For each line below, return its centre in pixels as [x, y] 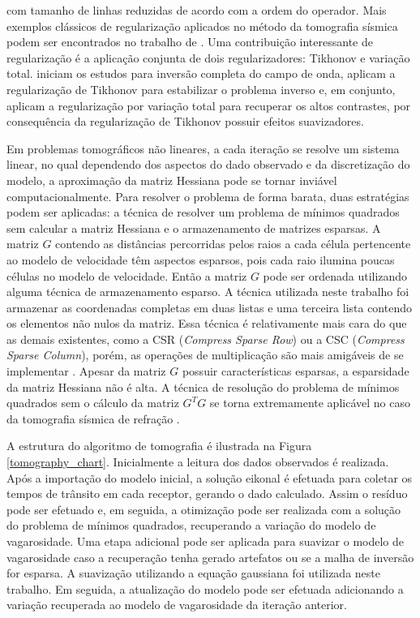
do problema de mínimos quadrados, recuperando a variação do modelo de [191, 525]
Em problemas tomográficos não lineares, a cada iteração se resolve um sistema [203, 148]
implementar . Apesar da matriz [86, 371]
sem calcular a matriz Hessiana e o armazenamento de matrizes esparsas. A [194, 227]
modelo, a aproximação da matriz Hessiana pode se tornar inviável [172, 180]
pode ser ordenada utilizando [335, 275]
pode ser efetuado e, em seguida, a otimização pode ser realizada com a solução [204, 509]
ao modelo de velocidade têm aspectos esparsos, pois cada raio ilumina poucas [201, 259]
